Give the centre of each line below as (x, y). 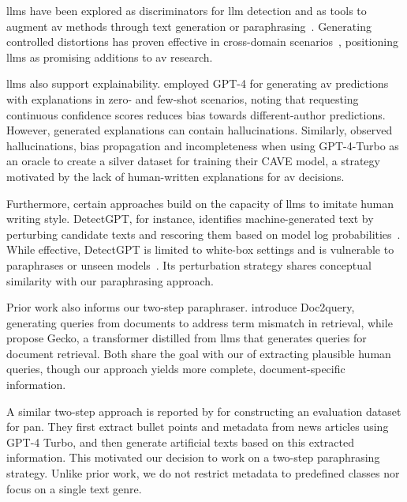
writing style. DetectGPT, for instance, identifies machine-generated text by (190, 219)
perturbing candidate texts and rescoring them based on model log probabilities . (203, 234)
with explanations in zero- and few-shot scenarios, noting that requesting (183, 98)
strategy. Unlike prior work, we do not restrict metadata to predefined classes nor (203, 473)
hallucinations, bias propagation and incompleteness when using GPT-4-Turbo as (203, 145)
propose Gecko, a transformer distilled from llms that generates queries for (187, 338)
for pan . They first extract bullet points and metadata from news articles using (198, 427)
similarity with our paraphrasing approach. (110, 280)
